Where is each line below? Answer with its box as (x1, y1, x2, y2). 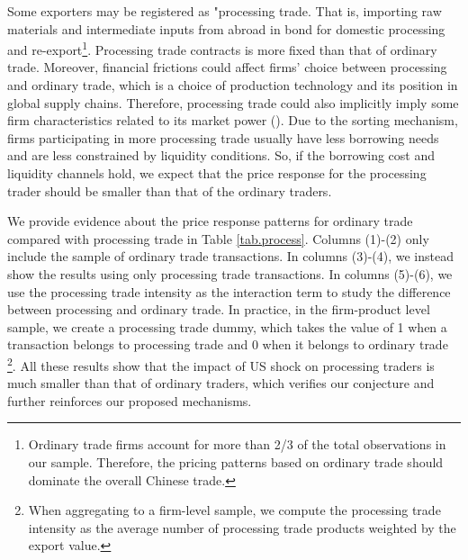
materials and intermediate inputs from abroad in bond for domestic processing (7, 19, 445, 38)
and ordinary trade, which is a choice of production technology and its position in (7, 76, 458, 95)
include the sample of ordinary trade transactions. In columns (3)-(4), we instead (7, 247, 454, 266)
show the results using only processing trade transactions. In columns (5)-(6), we (7, 264, 453, 283)
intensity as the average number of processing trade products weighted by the (28, 518, 456, 537)
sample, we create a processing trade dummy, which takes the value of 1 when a (7, 317, 447, 336)
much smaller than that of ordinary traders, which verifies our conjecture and (7, 374, 435, 393)
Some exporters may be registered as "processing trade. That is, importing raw (7, 2, 442, 20)
